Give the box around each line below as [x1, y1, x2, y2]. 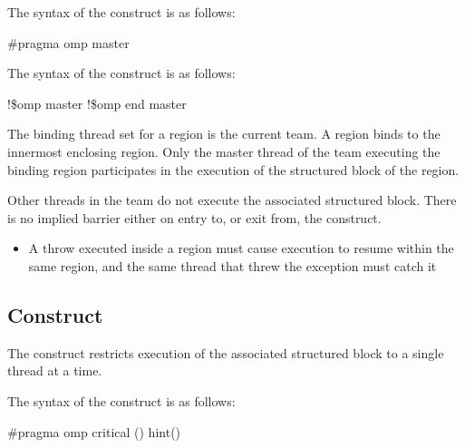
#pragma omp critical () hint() [7, 422, 181, 441]
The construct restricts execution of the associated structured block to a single [7, 343, 444, 362]
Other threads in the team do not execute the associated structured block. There [7, 190, 457, 209]
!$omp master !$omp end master [7, 93, 187, 112]
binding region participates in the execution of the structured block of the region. [7, 160, 460, 179]
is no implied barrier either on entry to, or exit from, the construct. [7, 208, 382, 227]
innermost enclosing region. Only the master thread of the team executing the [7, 141, 441, 161]
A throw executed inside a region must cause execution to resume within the [28, 239, 454, 258]
